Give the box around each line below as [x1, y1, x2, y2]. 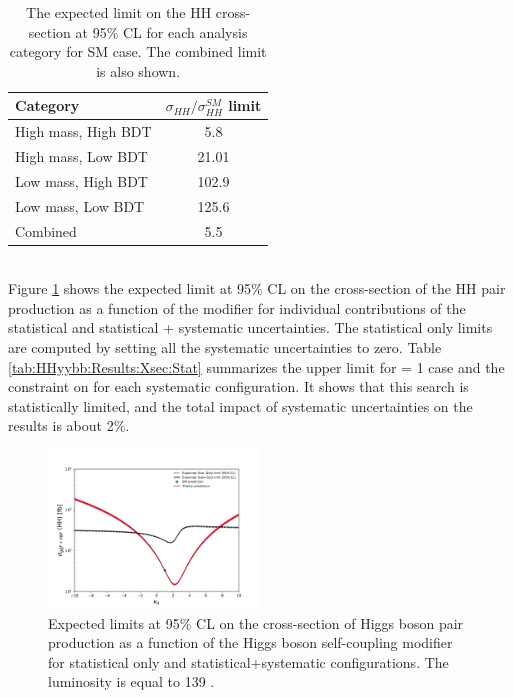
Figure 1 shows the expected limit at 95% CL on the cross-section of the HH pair [8, 278, 506, 299]
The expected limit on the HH [26, 2, 212, 22]
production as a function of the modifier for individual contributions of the [8, 297, 466, 318]
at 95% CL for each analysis [75, 21, 248, 42]
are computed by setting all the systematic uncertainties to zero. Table [8, 337, 442, 358]
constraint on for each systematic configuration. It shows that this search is [8, 376, 469, 397]
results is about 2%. [8, 415, 130, 436]
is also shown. [96, 60, 181, 81]
